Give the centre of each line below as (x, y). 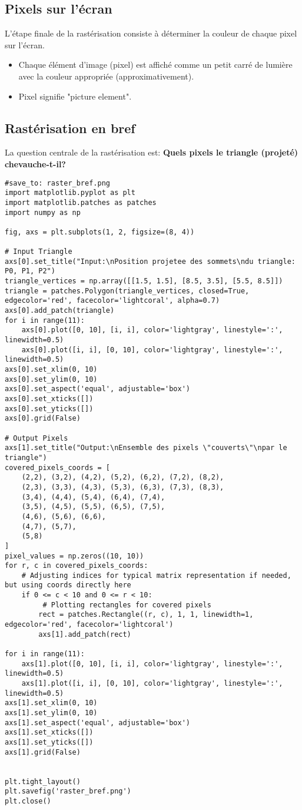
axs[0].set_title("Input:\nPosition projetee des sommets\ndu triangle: (150, 261)
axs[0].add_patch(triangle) (60, 311)
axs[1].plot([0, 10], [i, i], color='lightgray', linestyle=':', (152, 664)
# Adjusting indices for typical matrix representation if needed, (156, 575)
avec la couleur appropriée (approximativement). (106, 76)
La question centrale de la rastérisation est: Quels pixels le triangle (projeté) (152, 152)
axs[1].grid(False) (43, 752)
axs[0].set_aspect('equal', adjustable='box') (97, 389)
